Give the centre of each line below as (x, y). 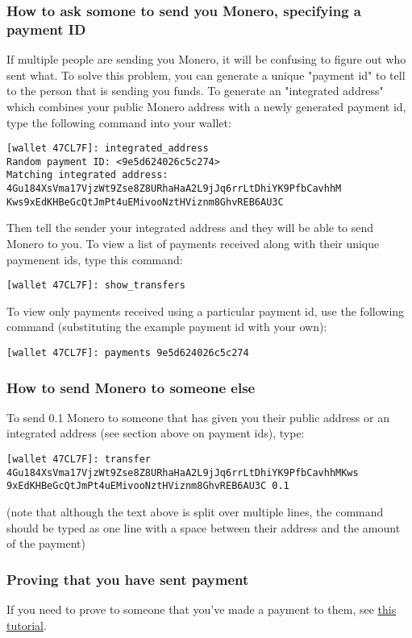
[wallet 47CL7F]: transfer (79, 460)
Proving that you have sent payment (128, 579)
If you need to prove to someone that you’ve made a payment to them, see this (202, 609)
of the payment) (46, 543)
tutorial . (27, 625)
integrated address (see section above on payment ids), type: (156, 433)
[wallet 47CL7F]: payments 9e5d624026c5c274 (128, 353)
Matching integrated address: (87, 175)
